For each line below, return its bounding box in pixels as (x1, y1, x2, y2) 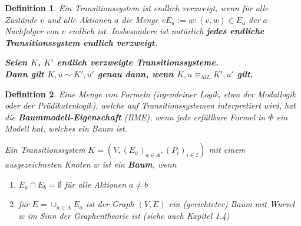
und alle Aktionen (47, 13, 112, 25)
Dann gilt (5, 67, 44, 80)
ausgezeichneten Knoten (5, 158, 91, 170)
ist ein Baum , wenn (102, 158, 177, 170)
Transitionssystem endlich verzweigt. (5, 36, 158, 48)
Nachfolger (5, 25, 43, 37)
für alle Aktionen (64, 178, 127, 190)
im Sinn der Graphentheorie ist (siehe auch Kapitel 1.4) (27, 209, 230, 221)
